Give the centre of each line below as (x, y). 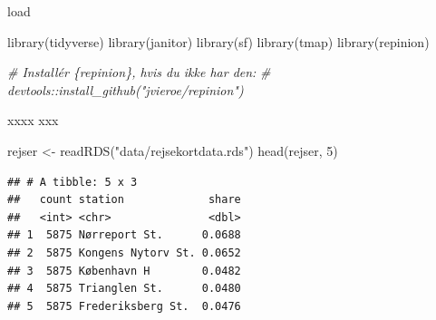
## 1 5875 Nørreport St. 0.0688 (124, 235)
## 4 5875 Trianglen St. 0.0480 (124, 289)
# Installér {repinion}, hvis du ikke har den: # (139, 72)
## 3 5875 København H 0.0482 (124, 271)
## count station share (124, 200)
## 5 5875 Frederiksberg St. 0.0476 (124, 306)
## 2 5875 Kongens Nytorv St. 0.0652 (124, 252)
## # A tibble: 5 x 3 (73, 182)
